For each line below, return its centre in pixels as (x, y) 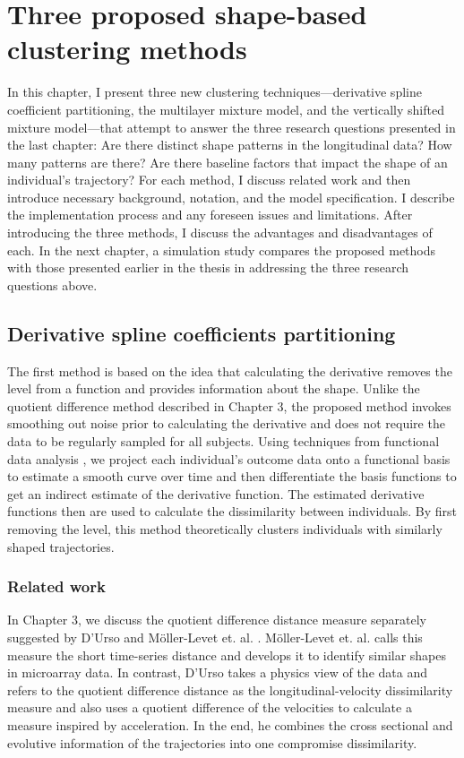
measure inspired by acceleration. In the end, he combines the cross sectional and (230, 724)
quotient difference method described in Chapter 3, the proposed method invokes (229, 405)
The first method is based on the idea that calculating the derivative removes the (230, 370)
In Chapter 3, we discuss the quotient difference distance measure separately (217, 620)
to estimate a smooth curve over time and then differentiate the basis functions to (232, 476)
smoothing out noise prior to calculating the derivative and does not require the (226, 423)
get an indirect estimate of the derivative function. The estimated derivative (216, 493)
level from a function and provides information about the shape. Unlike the (214, 388)
